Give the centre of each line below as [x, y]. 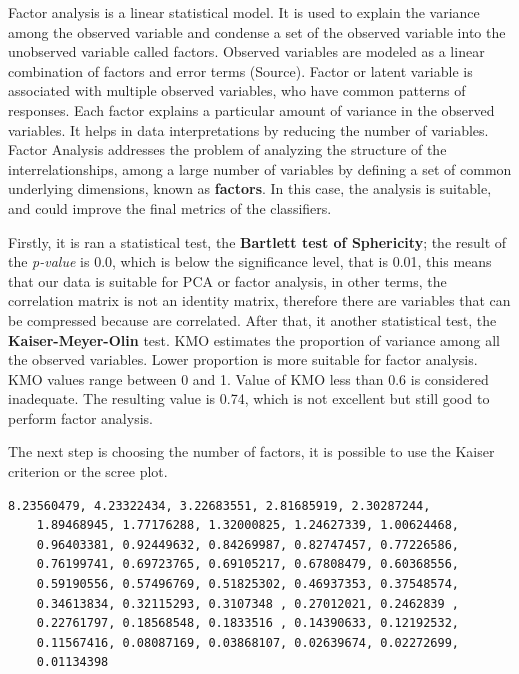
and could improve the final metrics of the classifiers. [170, 207]
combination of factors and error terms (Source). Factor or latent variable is [240, 70]
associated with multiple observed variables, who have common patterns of [237, 90]
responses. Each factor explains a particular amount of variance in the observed [251, 109]
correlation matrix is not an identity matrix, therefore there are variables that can [259, 300]
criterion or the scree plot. [88, 471]
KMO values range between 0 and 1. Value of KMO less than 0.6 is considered [248, 378]
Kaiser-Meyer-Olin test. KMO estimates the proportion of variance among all [254, 339]
